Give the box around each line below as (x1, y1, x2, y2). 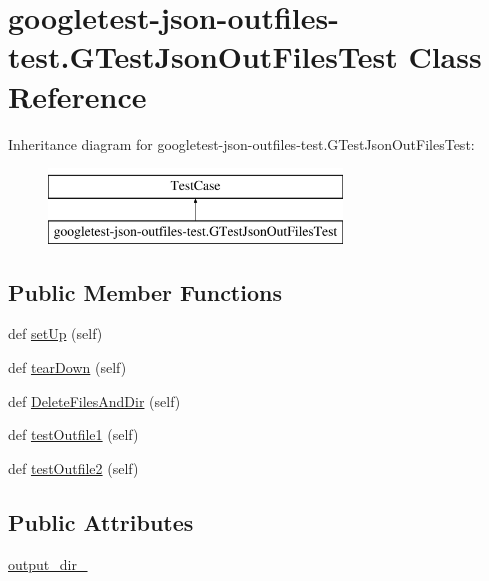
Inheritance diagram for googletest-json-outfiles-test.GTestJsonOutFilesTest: (8, 133, 475, 154)
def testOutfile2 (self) (8, 457, 139, 478)
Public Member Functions (8, 276, 282, 307)
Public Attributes (8, 506, 194, 537)
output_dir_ (8, 553, 88, 574)
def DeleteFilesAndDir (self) (8, 390, 181, 411)
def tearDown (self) (8, 357, 127, 378)
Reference (8, 75, 147, 116)
